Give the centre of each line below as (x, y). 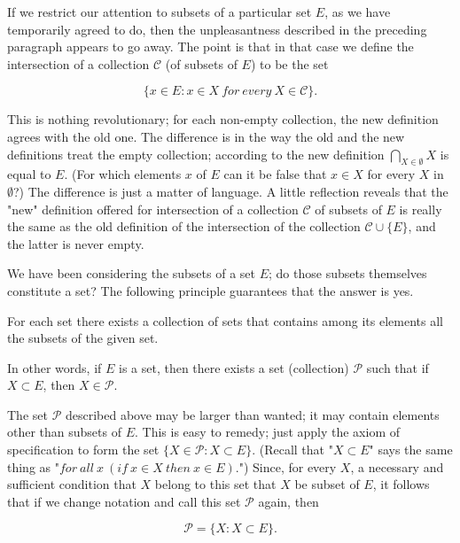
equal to (29, 174)
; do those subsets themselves (348, 273)
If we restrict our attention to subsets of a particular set (160, 12)
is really (421, 209)
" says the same (411, 450)
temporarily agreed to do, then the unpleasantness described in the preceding (217, 29)
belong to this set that (215, 484)
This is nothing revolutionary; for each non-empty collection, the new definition (223, 119)
